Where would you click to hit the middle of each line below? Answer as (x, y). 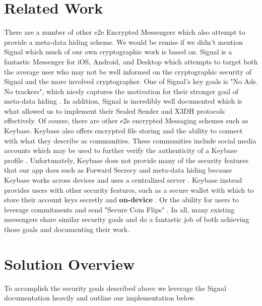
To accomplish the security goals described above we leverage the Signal (115, 288)
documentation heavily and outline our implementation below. (100, 298)
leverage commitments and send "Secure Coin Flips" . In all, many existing (119, 209)
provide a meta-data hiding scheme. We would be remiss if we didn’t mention (123, 42)
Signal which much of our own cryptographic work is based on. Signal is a (118, 52)
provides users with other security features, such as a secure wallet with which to (129, 189)
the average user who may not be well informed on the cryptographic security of (128, 71)
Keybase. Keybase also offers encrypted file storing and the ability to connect (123, 131)
